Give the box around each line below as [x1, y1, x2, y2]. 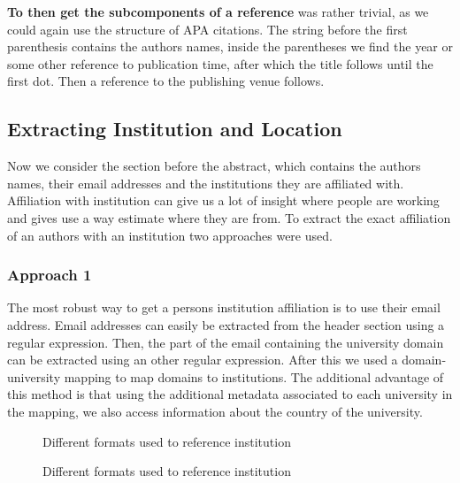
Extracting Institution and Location [7, 115, 342, 142]
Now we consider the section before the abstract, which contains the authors [7, 157, 421, 175]
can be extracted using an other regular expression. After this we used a [7, 350, 398, 369]
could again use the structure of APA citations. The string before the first [7, 19, 408, 38]
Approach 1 [7, 264, 92, 286]
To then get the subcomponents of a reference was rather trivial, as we [7, 3, 429, 20]
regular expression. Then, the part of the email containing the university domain [7, 333, 444, 351]
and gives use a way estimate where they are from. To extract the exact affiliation [7, 208, 451, 226]
